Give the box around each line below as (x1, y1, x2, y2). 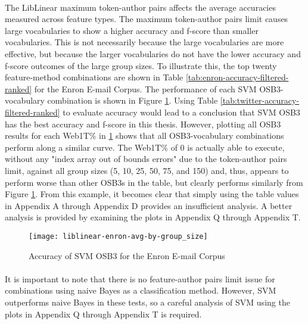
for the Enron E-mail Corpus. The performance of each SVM (34, 82, 257, 95)
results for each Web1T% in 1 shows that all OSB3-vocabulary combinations (5, 129, 284, 142)
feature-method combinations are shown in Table (5, 71, 183, 83)
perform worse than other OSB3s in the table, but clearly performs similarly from (5, 176, 303, 188)
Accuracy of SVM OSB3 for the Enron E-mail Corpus (29, 249, 225, 261)
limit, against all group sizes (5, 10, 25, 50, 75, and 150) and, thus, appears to (5, 164, 289, 176)
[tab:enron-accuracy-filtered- (185, 71, 289, 83)
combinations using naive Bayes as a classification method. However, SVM (5, 284, 276, 297)
